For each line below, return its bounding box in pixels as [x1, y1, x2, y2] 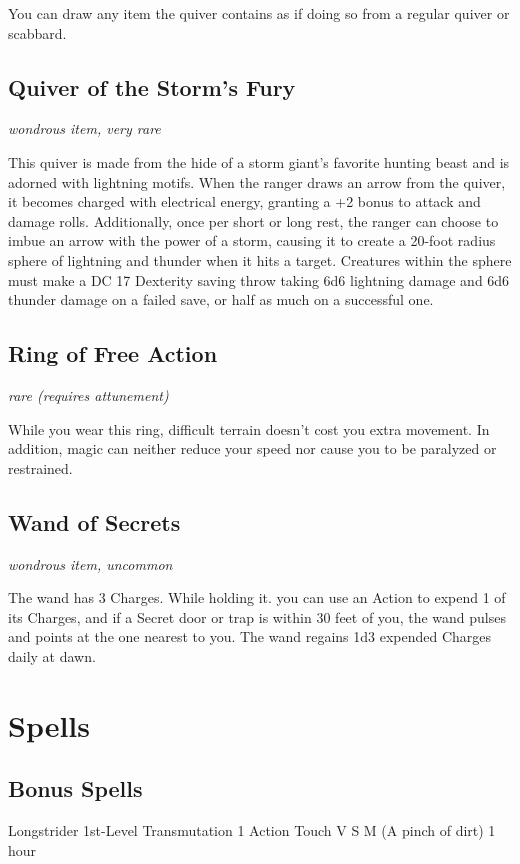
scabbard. [8, 22, 67, 43]
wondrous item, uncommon [8, 553, 173, 574]
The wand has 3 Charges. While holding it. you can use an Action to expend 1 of [8, 587, 506, 608]
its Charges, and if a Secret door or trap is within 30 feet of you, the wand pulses [8, 606, 506, 627]
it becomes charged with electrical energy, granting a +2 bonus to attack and [8, 191, 481, 212]
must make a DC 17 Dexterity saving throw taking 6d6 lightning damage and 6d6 [8, 269, 510, 290]
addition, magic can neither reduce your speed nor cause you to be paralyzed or [8, 438, 497, 459]
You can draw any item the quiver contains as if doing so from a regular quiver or [8, 3, 510, 23]
